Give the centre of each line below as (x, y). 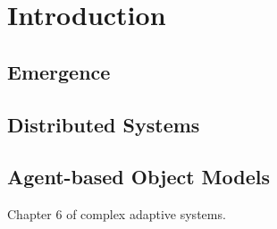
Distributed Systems (104, 124)
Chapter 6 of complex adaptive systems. (117, 214)
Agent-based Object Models (139, 177)
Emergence (59, 71)
